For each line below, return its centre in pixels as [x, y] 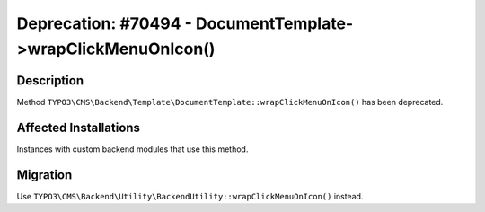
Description [50, 80]
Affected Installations [79, 127]
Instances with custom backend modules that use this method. [132, 149]
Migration [44, 175]
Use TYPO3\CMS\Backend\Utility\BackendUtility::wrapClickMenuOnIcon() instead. [190, 196]
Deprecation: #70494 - [105, 23]
